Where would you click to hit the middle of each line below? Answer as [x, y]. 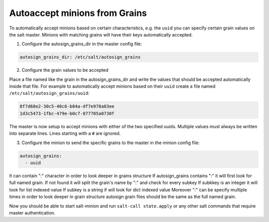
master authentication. [32, 213]
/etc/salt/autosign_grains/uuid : [49, 93]
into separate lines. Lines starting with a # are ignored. [65, 133]
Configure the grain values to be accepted [65, 70]
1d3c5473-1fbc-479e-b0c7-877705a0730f [67, 113]
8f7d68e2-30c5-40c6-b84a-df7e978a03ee [67, 107]
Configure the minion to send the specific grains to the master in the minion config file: [111, 143]
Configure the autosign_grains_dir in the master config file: [82, 44]
